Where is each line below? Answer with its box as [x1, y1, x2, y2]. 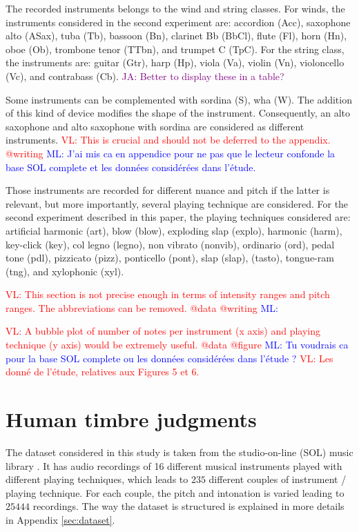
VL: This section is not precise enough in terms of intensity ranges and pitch [6, 287, 330, 302]
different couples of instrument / [208, 472, 347, 486]
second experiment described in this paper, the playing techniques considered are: [6, 210, 351, 224]
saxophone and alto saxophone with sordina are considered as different [6, 119, 304, 133]
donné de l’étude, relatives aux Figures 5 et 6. [6, 364, 200, 379]
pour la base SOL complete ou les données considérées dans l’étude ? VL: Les [6, 351, 333, 365]
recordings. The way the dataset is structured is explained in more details [32, 499, 345, 513]
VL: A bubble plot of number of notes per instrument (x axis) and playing [6, 324, 320, 338]
